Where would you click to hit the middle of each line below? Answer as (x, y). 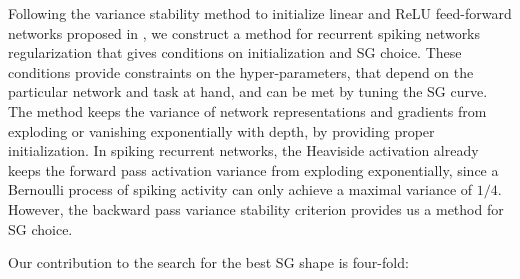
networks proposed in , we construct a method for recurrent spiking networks (244, 32)
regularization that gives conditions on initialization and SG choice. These (235, 52)
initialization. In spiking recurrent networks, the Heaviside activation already (243, 150)
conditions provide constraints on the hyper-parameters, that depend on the (241, 71)
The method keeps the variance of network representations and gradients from (247, 110)
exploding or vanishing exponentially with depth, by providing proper (221, 130)
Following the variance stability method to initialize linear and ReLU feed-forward (260, 13)
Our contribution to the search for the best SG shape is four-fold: (208, 262)
